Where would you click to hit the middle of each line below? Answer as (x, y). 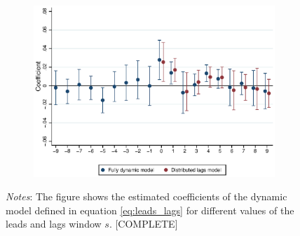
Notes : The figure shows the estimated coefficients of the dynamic (146, 196)
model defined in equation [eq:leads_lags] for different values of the (150, 210)
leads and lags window (54, 224)
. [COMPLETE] (143, 224)
